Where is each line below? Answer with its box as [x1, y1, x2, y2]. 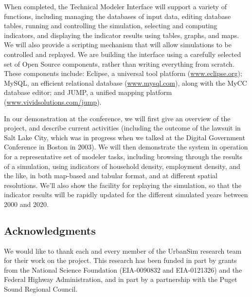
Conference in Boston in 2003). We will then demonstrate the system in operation [4, 142, 248, 152]
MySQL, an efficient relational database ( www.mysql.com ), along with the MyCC [4, 77, 247, 88]
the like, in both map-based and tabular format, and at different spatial [4, 170, 217, 181]
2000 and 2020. [4, 199, 49, 209]
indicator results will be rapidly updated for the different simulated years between [4, 189, 248, 200]
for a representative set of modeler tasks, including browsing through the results [4, 151, 243, 161]
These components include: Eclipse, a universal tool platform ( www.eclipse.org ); [4, 68, 242, 78]
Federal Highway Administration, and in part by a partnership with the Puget [4, 274, 237, 284]
